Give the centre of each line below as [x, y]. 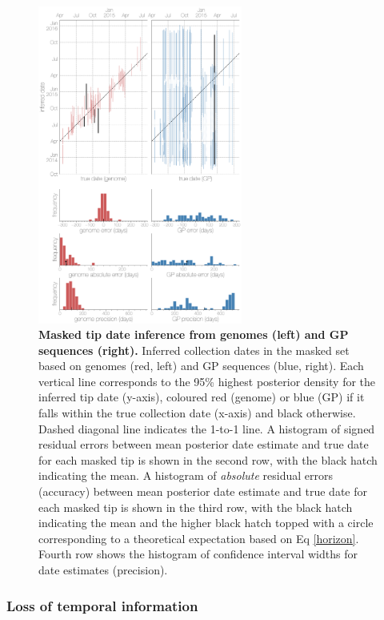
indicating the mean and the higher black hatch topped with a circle [206, 523]
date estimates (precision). [103, 570]
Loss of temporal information [102, 605]
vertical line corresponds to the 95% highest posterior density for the [207, 381]
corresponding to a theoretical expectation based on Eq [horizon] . [199, 538]
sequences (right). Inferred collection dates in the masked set [194, 350]
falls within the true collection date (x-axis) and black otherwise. [197, 413]
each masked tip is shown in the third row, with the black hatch [196, 507]
